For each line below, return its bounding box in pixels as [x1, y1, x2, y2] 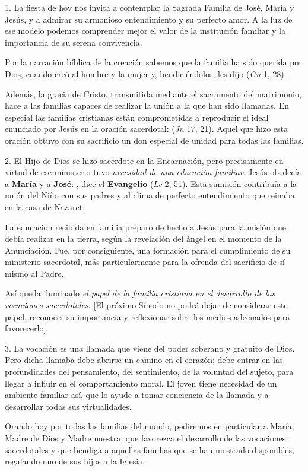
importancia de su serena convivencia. [5, 36, 142, 48]
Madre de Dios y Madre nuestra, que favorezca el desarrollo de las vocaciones [5, 432, 286, 444]
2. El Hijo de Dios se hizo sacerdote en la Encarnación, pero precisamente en [5, 154, 284, 166]
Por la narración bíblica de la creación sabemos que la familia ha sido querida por [5, 56, 302, 68]
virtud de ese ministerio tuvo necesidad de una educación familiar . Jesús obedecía [5, 166, 301, 178]
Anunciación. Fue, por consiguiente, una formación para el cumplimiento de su [5, 244, 291, 256]
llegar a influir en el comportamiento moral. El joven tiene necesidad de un [5, 377, 277, 389]
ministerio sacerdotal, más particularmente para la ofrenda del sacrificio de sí [5, 255, 285, 268]
